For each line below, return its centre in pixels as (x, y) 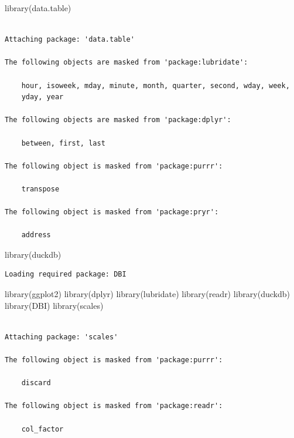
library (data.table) (38, 8)
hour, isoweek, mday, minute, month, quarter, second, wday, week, (155, 85)
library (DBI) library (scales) (54, 305)
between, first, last (63, 143)
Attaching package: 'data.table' (70, 40)
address (36, 235)
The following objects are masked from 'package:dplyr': (118, 120)
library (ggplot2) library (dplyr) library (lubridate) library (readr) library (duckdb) (147, 294)
